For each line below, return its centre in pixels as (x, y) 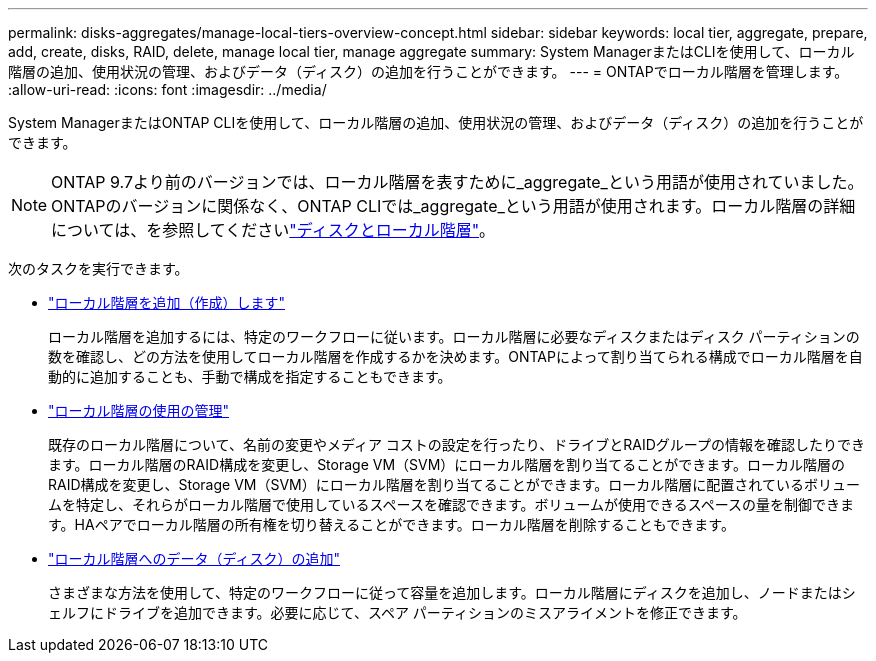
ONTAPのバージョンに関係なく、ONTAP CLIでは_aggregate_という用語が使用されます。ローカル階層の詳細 (453, 206)
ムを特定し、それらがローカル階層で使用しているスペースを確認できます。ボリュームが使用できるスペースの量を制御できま (451, 504)
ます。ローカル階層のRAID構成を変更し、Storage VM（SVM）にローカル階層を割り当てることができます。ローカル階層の (446, 464)
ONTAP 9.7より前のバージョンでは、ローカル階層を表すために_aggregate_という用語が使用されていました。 (457, 182)
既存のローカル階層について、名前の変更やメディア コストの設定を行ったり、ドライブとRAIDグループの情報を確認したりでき (456, 444)
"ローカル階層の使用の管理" (139, 410)
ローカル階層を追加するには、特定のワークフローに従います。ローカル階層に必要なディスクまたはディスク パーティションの (454, 336)
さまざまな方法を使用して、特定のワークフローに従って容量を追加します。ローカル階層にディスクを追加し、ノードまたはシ (452, 592)
